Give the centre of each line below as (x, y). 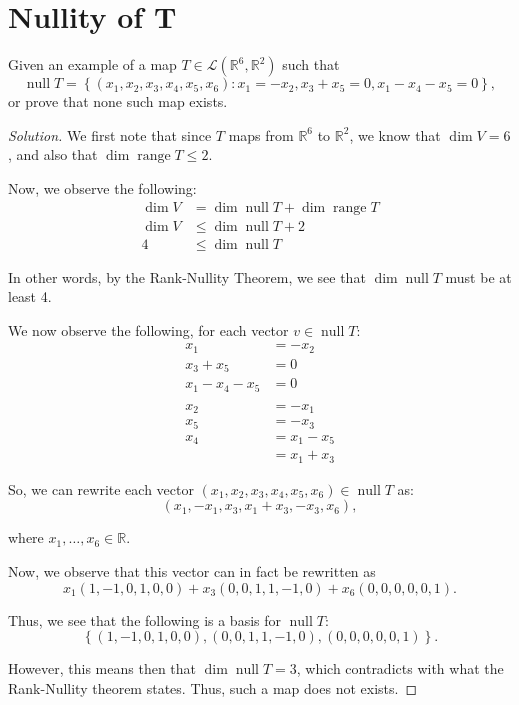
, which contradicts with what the (400, 668)
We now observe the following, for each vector (148, 329)
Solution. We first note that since (110, 134)
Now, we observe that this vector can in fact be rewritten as (192, 570)
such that (311, 64)
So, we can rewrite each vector (101, 488)
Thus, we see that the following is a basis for (144, 619)
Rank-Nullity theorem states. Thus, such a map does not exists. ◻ (213, 687)
